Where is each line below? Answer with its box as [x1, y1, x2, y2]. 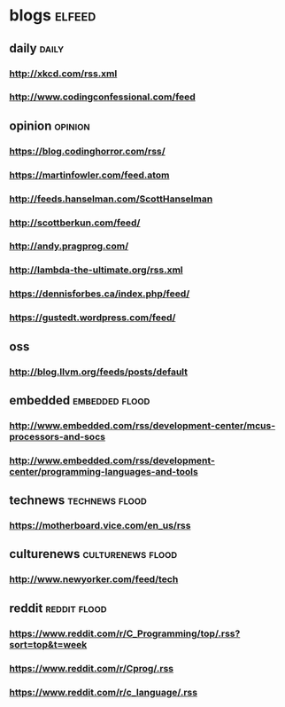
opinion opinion [9, 118, 90, 133]
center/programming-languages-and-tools [9, 465, 199, 477]
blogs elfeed [9, 5, 96, 26]
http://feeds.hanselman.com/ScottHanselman [9, 192, 213, 205]
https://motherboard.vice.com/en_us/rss [9, 520, 191, 532]
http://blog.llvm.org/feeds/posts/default [9, 365, 189, 378]
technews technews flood [9, 493, 148, 508]
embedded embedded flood [9, 392, 150, 408]
